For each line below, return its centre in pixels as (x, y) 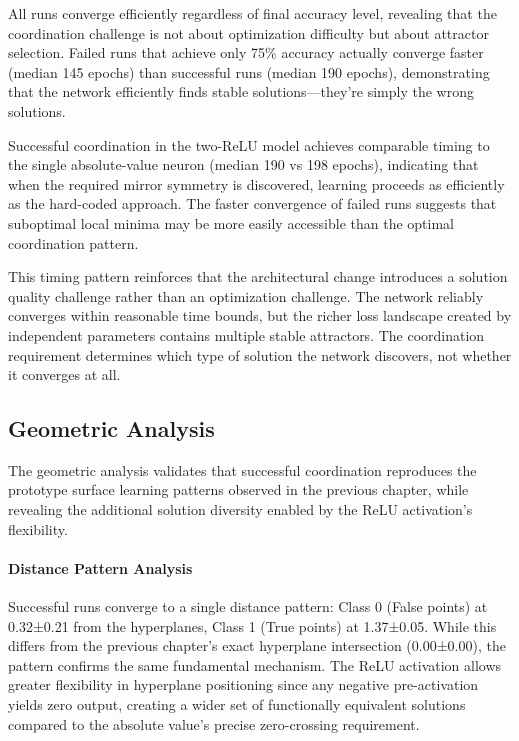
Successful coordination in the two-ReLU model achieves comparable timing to (249, 144)
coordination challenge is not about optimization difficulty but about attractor (248, 32)
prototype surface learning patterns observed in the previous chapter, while (238, 489)
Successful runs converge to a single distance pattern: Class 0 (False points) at (248, 606)
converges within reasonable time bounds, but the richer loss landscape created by (260, 315)
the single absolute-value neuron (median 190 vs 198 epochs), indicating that (243, 164)
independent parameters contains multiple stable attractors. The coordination (246, 334)
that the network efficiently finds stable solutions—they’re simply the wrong (241, 91)
